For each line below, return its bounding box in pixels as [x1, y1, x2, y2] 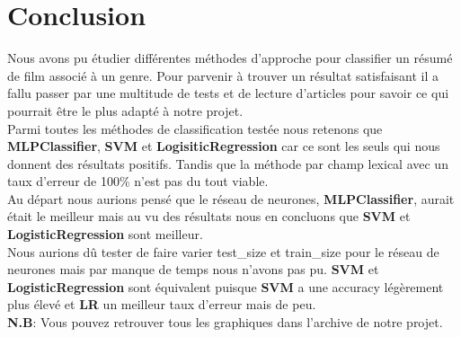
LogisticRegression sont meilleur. [7, 225, 203, 244]
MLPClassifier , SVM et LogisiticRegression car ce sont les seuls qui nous [7, 137, 440, 155]
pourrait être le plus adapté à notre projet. [7, 101, 244, 120]
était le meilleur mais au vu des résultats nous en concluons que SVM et [7, 207, 411, 226]
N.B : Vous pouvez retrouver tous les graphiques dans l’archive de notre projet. [7, 313, 443, 332]
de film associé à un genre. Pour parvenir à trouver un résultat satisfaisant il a [7, 66, 439, 84]
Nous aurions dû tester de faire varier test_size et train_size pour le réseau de [7, 242, 439, 261]
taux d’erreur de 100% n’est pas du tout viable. [7, 172, 269, 191]
